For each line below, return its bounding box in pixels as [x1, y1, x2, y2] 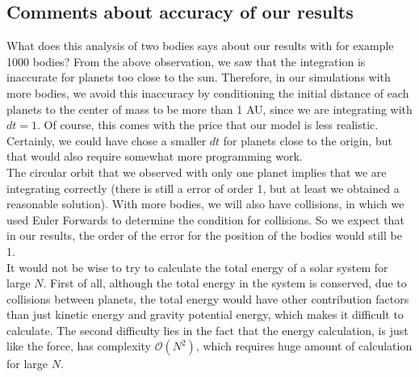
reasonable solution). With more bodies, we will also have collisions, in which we [6, 195, 404, 212]
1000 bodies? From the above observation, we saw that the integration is [6, 52, 366, 69]
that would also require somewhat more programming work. [6, 148, 303, 165]
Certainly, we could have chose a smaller [6, 132, 207, 149]
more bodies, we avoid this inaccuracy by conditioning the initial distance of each [6, 84, 409, 101]
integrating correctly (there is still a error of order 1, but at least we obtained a [6, 179, 400, 196]
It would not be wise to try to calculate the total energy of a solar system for [6, 258, 388, 275]
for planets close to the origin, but [223, 132, 392, 149]
